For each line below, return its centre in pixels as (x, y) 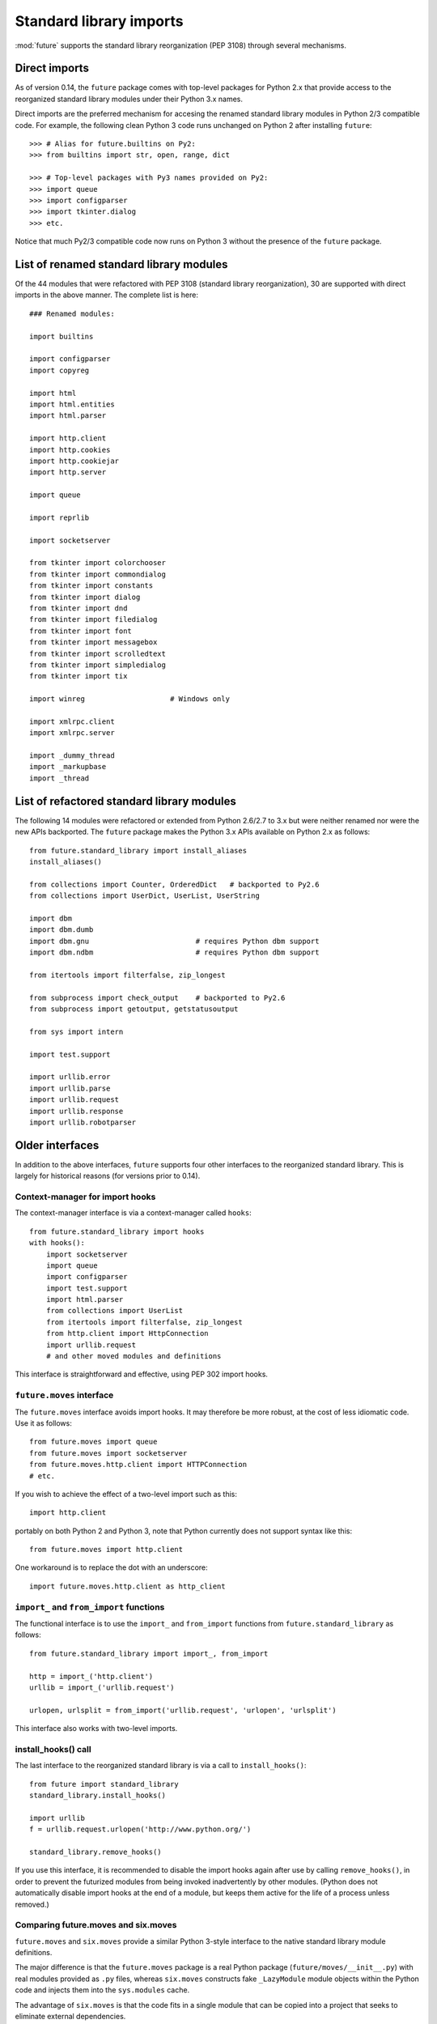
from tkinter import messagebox (93, 642)
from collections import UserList (115, 1311)
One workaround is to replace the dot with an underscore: (111, 1567)
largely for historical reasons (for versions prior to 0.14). (108, 1176)
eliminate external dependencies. (70, 2017)
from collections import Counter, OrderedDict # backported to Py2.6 (174, 884)
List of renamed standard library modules (121, 264)
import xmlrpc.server (72, 733)
